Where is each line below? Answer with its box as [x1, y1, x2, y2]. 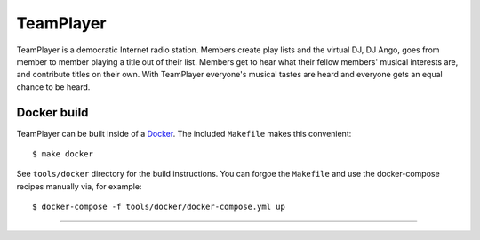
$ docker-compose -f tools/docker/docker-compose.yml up [32, 202, 286, 212]
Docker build [16, 105, 89, 120]
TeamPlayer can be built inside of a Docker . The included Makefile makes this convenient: [16, 128, 352, 139]
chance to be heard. [16, 81, 91, 92]
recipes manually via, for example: [16, 180, 142, 191]
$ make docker [32, 149, 93, 159]
